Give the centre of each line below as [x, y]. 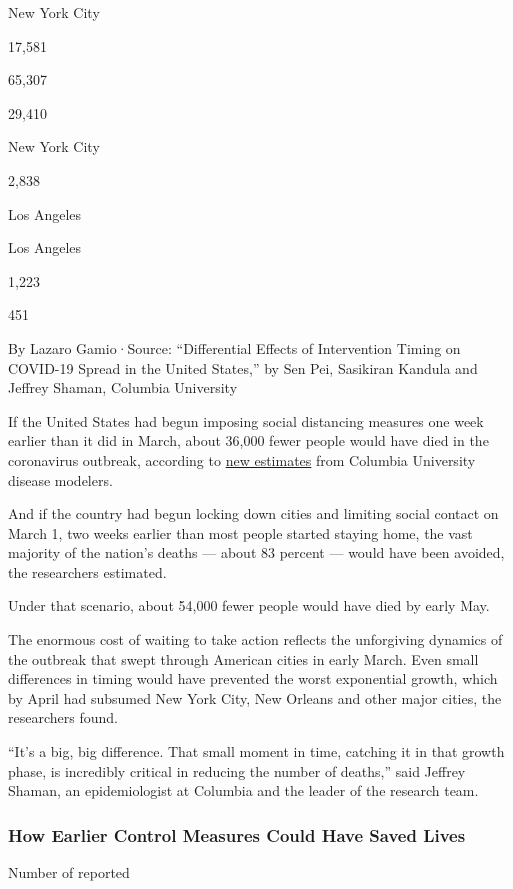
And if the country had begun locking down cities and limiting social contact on [253, 513]
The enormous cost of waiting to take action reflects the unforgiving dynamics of [255, 639]
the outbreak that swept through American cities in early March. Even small [243, 658]
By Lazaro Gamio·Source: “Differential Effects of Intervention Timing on [234, 347]
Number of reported [69, 872]
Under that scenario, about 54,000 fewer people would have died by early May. [249, 605]
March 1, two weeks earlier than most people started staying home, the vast [240, 532]
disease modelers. [60, 479]
